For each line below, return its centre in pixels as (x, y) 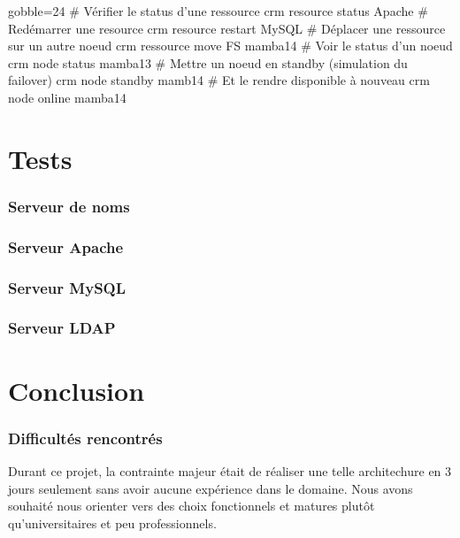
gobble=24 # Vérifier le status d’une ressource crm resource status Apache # (218, 11)
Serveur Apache (66, 246)
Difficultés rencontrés (85, 438)
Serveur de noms (69, 206)
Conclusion (77, 390)
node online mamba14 (67, 97)
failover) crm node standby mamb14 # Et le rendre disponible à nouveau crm (219, 80)
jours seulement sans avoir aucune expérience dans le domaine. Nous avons (211, 488)
